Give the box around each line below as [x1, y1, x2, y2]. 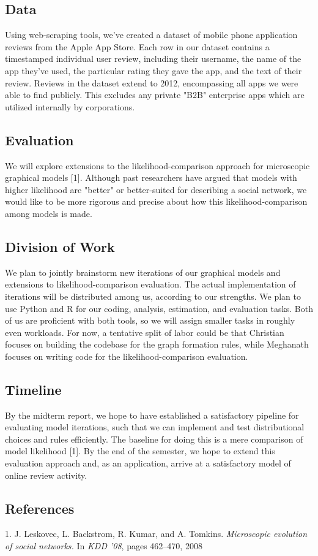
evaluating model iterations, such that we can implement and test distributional [5, 421, 305, 433]
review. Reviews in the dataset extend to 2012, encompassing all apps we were [5, 76, 298, 89]
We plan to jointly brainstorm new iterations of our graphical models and [5, 265, 281, 278]
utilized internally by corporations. [5, 100, 135, 113]
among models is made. [5, 207, 92, 219]
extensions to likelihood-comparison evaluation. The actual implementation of [5, 278, 296, 291]
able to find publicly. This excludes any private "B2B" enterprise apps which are [5, 88, 305, 101]
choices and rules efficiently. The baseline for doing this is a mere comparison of [5, 432, 303, 445]
